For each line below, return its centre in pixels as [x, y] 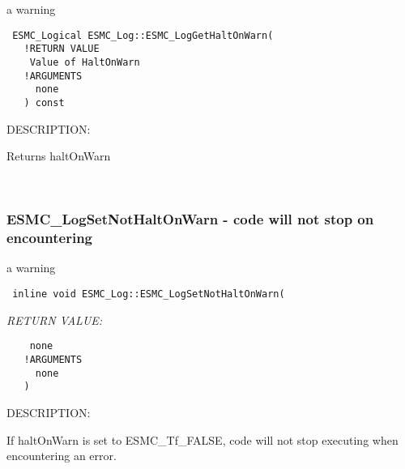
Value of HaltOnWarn [85, 62]
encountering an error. [62, 456]
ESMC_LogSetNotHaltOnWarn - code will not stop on [190, 219]
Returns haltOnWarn [59, 156]
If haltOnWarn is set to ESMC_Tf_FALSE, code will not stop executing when [202, 439]
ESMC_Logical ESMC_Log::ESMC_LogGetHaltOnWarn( [143, 35]
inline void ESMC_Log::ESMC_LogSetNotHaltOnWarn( [149, 294]
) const [44, 102]
